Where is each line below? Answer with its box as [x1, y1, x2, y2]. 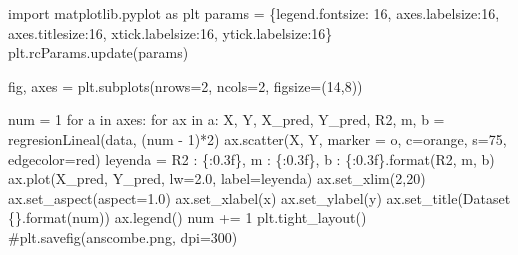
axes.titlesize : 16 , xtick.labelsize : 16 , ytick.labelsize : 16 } [8, 22, 333, 43]
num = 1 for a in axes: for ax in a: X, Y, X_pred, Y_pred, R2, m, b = [8, 109, 445, 130]
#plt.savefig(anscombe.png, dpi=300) [8, 226, 238, 247]
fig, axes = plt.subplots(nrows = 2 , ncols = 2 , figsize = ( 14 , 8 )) [8, 75, 363, 96]
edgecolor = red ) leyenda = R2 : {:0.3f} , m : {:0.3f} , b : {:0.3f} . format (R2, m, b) [8, 148, 495, 169]
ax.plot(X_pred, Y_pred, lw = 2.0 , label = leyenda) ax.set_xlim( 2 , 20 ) [8, 168, 426, 189]
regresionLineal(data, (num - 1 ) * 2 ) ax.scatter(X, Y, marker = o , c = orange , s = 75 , [8, 128, 507, 149]
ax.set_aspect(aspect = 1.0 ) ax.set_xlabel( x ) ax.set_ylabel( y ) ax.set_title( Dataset [8, 187, 511, 208]
